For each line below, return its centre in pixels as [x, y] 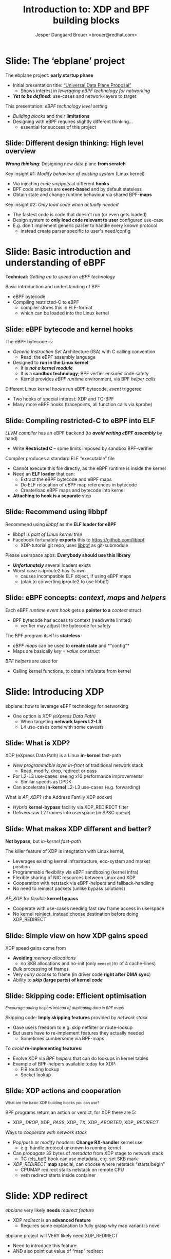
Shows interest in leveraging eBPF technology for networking [85, 91]
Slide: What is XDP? [38, 743]
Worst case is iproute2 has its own [49, 570]
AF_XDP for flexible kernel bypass [42, 899]
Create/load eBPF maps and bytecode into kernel [72, 491]
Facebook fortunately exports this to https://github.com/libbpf [79, 539]
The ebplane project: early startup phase [49, 75]
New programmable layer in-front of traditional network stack [78, 765]
